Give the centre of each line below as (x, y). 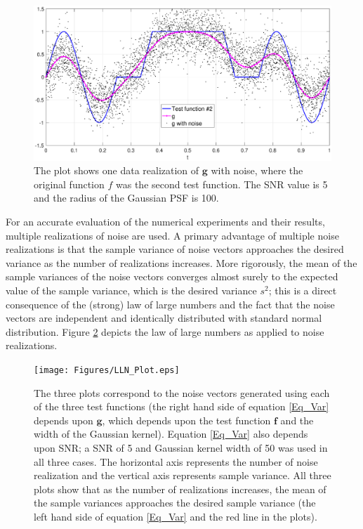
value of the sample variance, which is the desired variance (131, 290)
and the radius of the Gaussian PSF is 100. (126, 198)
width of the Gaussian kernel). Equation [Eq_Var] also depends (171, 434)
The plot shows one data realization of (117, 170)
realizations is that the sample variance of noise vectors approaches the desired (175, 249)
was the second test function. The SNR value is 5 (222, 184)
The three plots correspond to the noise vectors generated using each (182, 392)
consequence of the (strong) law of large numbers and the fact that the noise (170, 304)
